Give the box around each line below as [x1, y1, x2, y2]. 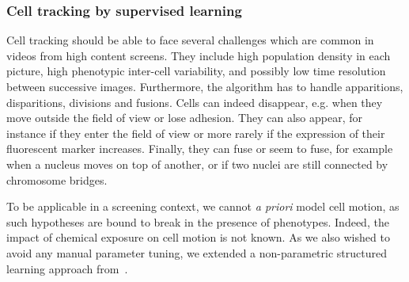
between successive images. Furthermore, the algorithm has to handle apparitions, [6, 78, 403, 94]
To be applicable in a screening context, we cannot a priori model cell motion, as [6, 198, 400, 215]
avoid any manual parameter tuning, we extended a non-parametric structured [6, 244, 387, 261]
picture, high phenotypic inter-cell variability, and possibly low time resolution [6, 63, 386, 79]
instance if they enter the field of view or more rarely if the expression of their [6, 124, 385, 141]
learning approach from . [6, 260, 128, 276]
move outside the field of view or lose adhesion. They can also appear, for [6, 109, 362, 126]
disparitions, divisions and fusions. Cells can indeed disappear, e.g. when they [6, 93, 383, 110]
